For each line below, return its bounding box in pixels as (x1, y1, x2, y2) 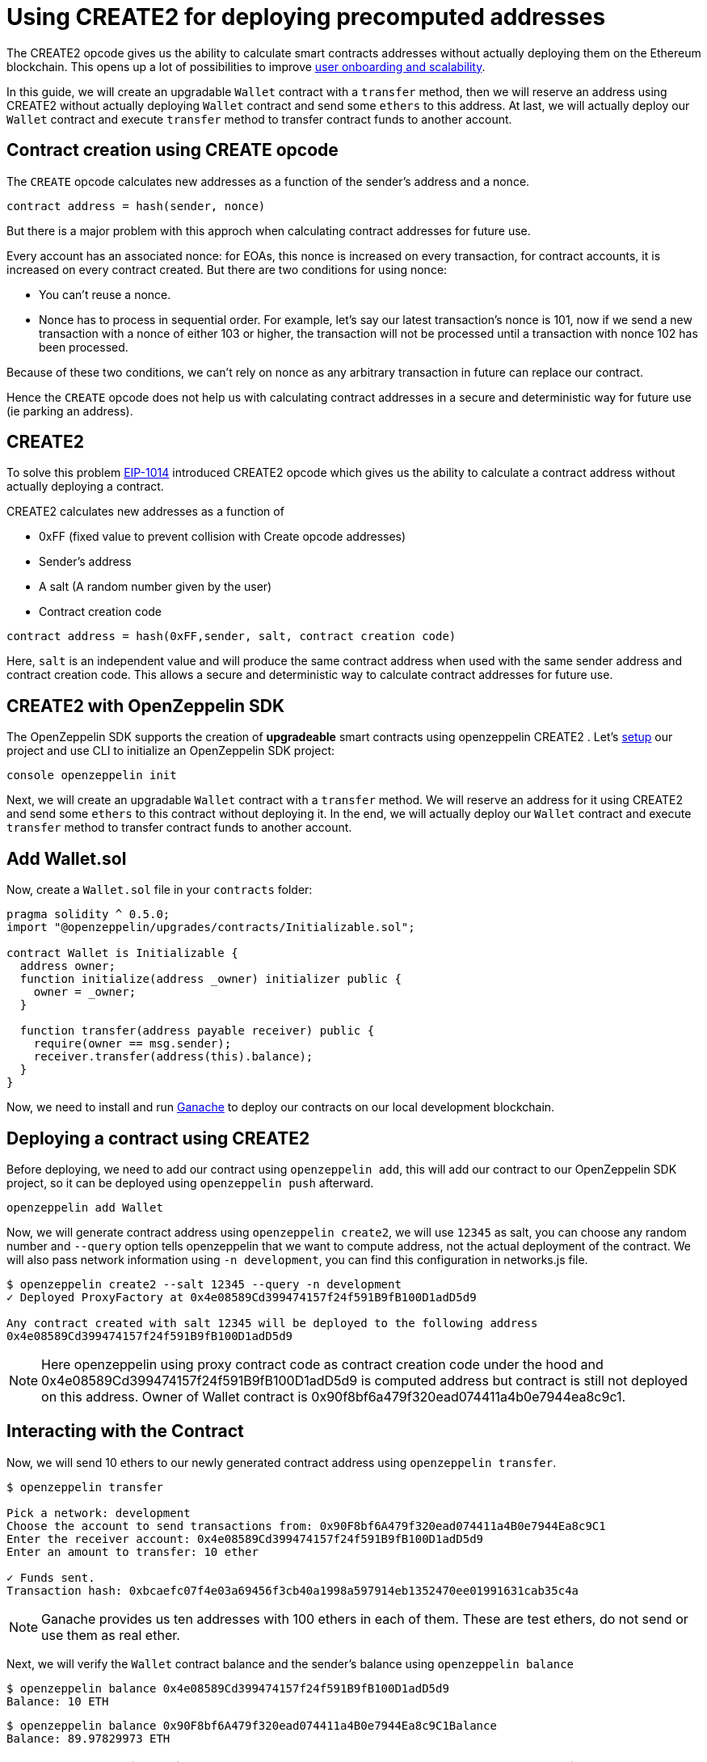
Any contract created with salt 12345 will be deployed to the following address (6, 1316, 538, 1330)
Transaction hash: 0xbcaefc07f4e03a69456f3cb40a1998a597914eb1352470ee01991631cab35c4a (6, 1583, 579, 1597)
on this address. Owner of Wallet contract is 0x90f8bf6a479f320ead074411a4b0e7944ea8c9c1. (41, 1388, 626, 1405)
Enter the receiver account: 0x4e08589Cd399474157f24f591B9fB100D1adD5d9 (6, 1532, 484, 1545)
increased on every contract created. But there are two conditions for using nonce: (6, 262, 448, 276)
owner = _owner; (33, 985, 137, 999)
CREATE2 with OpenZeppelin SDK (6, 695, 285, 716)
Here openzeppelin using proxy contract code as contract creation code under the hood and (41, 1355, 604, 1372)
